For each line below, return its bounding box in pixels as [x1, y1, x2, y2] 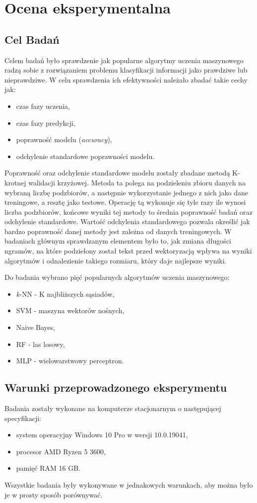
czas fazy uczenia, [16, 100, 70, 111]
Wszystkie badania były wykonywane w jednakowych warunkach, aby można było [4, 480, 253, 490]
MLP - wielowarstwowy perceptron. [16, 355, 124, 366]
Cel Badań [4, 31, 60, 47]
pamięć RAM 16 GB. [16, 463, 80, 473]
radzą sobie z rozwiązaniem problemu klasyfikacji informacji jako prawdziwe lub [4, 65, 248, 75]
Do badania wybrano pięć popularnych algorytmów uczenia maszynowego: [4, 272, 230, 282]
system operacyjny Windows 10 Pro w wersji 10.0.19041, [16, 429, 188, 440]
